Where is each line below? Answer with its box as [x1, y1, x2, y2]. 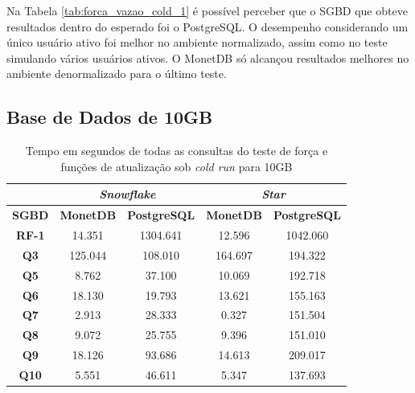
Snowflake [99, 186, 156, 203]
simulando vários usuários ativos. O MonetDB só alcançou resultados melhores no [6, 49, 409, 66]
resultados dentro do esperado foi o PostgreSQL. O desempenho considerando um [6, 18, 409, 35]
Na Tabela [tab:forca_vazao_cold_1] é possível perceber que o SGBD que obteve [6, 2, 408, 18]
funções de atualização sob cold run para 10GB [60, 158, 293, 174]
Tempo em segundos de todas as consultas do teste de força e [25, 142, 328, 159]
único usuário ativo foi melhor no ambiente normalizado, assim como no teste [6, 34, 388, 51]
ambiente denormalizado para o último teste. [6, 65, 227, 82]
